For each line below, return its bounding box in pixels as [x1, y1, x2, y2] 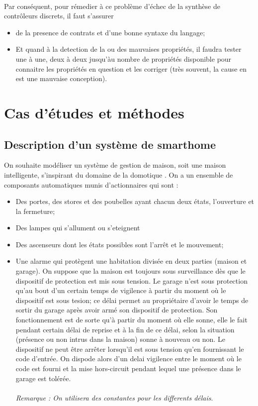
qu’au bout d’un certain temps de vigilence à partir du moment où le [15, 285, 226, 296]
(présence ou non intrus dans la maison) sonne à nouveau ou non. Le [15, 334, 225, 344]
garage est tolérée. [15, 373, 71, 383]
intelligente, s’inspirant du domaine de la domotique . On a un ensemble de [4, 169, 233, 180]
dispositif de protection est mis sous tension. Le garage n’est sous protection [15, 275, 248, 286]
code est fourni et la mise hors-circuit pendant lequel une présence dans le [15, 363, 241, 374]
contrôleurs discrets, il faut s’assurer [4, 10, 114, 21]
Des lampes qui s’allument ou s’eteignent [15, 222, 140, 233]
